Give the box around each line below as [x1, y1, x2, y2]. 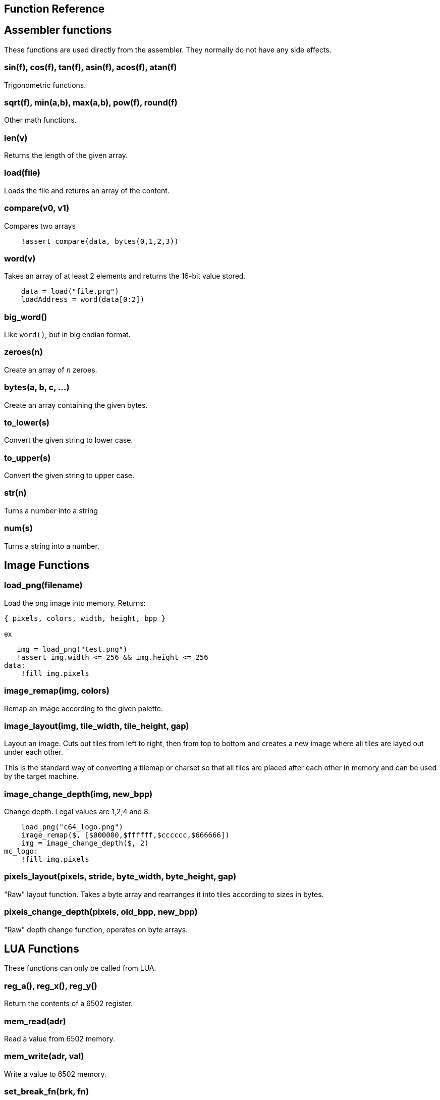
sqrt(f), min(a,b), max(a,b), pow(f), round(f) [4, 97, 178, 108]
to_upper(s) [4, 452, 51, 463]
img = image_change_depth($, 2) [21, 839, 149, 848]
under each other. [4, 748, 63, 757]
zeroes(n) [4, 347, 43, 357]
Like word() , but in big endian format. [4, 330, 131, 339]
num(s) [4, 523, 33, 534]
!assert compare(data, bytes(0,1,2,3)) [21, 237, 179, 245]
